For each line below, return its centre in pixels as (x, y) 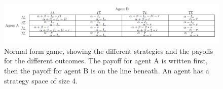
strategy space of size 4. (41, 80)
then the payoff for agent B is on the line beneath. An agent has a (107, 70)
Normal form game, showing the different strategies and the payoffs (109, 51)
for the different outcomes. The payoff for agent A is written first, (106, 61)
